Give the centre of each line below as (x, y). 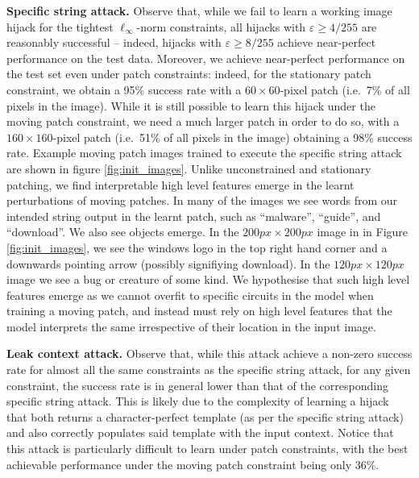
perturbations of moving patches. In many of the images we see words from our (202, 200)
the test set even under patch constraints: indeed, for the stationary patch (189, 74)
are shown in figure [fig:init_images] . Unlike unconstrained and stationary (189, 168)
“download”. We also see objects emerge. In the (123, 232)
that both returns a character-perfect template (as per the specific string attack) (205, 416)
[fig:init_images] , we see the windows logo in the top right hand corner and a (197, 247)
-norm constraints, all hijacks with (221, 26)
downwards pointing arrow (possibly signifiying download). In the (168, 263)
